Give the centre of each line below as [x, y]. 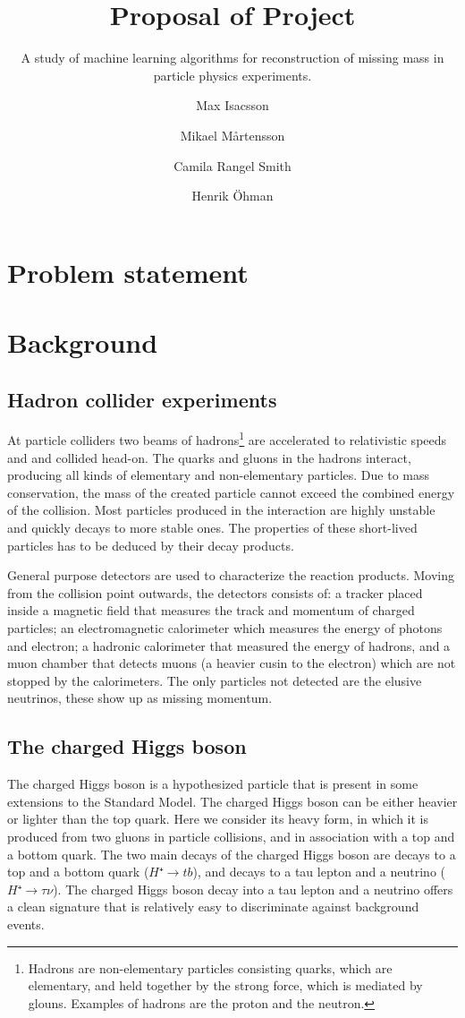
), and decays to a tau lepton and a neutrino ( [319, 872]
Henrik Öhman [232, 196]
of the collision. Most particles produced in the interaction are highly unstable [221, 510]
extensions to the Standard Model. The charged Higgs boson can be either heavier [232, 801]
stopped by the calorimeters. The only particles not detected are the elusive [215, 680]
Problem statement [128, 272]
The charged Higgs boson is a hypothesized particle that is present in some [213, 784]
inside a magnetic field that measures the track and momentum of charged [211, 610]
